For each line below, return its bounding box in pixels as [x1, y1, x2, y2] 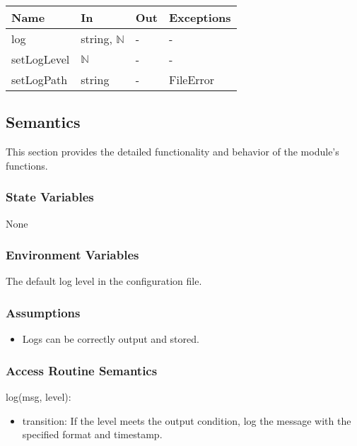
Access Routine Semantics [6, 361, 158, 379]
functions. [6, 158, 48, 172]
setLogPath [11, 71, 68, 88]
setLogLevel [11, 51, 70, 67]
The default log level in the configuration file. [6, 274, 202, 288]
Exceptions [168, 9, 231, 25]
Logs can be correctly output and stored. [22, 331, 199, 346]
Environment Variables [6, 246, 139, 264]
